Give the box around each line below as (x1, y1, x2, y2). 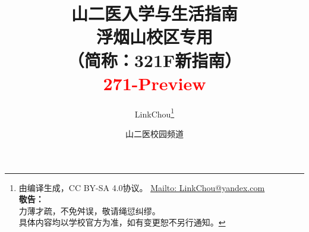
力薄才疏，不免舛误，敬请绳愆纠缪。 (18, 204, 160, 217)
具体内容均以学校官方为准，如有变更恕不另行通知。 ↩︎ (18, 216, 226, 228)
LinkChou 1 (134, 106, 175, 120)
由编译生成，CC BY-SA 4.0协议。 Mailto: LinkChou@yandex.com (18, 181, 265, 193)
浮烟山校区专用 (96, 24, 213, 49)
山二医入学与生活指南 (71, 1, 238, 26)
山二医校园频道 (125, 127, 184, 139)
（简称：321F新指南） (67, 47, 242, 72)
